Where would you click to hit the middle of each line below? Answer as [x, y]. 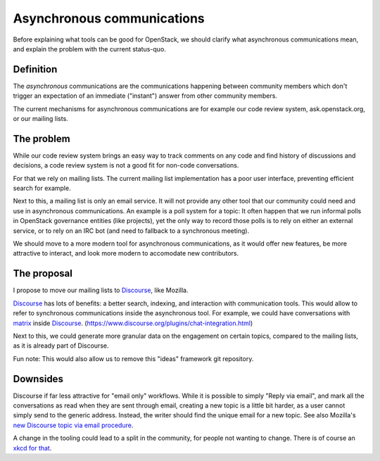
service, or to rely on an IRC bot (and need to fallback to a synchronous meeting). [131, 230]
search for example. [42, 188]
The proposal [43, 273]
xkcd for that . [32, 448]
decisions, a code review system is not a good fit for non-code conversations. [126, 165]
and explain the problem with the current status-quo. [90, 49]
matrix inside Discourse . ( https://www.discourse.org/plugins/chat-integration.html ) [133, 323]
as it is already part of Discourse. [61, 346]
